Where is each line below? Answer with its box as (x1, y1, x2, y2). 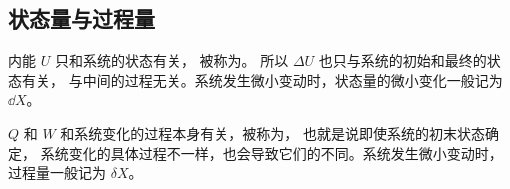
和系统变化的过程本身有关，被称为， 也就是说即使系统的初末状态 (60, 122, 485, 143)
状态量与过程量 (8, 3, 155, 34)
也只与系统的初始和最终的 (318, 50, 487, 71)
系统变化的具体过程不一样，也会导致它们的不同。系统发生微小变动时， (40, 142, 503, 163)
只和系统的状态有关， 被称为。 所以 (54, 50, 289, 71)
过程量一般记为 (8, 162, 106, 183)
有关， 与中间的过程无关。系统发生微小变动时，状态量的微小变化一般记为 (21, 69, 503, 90)
